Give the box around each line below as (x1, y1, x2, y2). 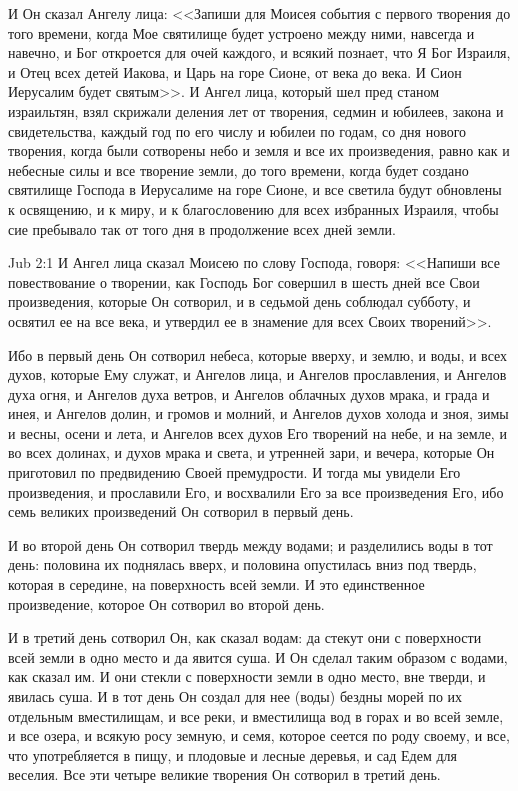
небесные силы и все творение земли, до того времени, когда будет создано (8, 159, 469, 180)
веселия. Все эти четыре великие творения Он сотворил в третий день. (8, 764, 441, 785)
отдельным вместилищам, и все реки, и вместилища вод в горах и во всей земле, (8, 705, 504, 726)
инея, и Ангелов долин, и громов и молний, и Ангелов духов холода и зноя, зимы (8, 403, 509, 424)
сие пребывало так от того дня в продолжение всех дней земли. (8, 218, 396, 239)
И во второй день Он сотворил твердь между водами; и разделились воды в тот (8, 534, 493, 555)
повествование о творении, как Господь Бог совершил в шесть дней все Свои (8, 271, 480, 292)
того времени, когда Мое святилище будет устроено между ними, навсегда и (8, 22, 475, 43)
